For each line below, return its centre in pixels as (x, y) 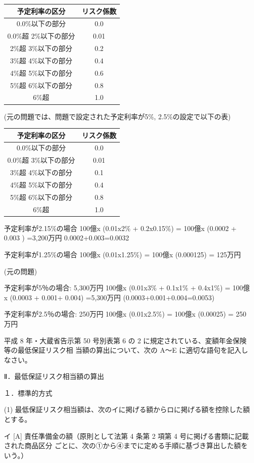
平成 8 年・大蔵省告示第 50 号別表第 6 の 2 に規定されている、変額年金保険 (125, 340)
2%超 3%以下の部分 (41, 48)
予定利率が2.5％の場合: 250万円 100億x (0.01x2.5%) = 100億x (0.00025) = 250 (125, 314)
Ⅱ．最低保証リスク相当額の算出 (54, 376)
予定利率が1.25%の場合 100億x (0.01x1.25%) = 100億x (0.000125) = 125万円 (123, 254)
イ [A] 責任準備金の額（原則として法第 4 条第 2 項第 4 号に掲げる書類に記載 (127, 436)
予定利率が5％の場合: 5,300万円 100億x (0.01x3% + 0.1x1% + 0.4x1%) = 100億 (127, 288)
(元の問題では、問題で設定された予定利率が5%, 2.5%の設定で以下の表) (117, 116)
